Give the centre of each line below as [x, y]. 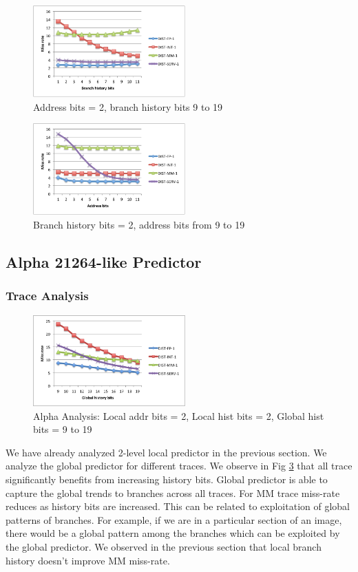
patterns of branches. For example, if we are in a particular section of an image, [174, 519]
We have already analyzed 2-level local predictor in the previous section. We [166, 452]
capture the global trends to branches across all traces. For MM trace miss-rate [173, 492]
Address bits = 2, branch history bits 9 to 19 [128, 106]
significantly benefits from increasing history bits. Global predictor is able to [167, 479]
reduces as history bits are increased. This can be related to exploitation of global [178, 506]
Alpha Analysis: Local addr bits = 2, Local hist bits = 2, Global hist [179, 415]
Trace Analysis [47, 296]
